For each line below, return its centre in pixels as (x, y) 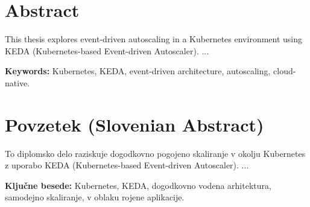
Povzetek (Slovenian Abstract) (134, 124)
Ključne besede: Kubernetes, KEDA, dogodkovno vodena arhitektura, (138, 185)
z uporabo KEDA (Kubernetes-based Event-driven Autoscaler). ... (127, 165)
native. (17, 82)
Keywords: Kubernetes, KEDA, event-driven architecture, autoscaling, (138, 71)
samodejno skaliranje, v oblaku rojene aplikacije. (95, 197)
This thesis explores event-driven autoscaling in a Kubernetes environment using (154, 39)
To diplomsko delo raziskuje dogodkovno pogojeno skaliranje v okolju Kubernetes (155, 153)
